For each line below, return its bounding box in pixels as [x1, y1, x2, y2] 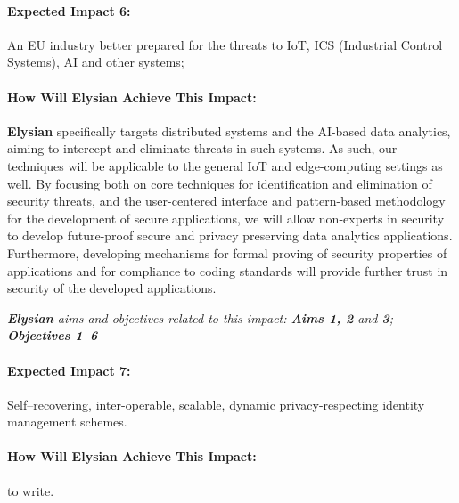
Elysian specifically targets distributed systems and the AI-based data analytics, [7, 121, 451, 140]
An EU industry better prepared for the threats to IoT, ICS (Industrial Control [7, 35, 443, 53]
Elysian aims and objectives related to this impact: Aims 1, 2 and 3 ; [7, 308, 394, 327]
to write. [7, 481, 54, 499]
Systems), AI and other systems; [7, 53, 184, 71]
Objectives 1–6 [7, 326, 98, 345]
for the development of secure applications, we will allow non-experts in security [7, 208, 445, 227]
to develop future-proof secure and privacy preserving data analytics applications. [7, 226, 453, 245]
